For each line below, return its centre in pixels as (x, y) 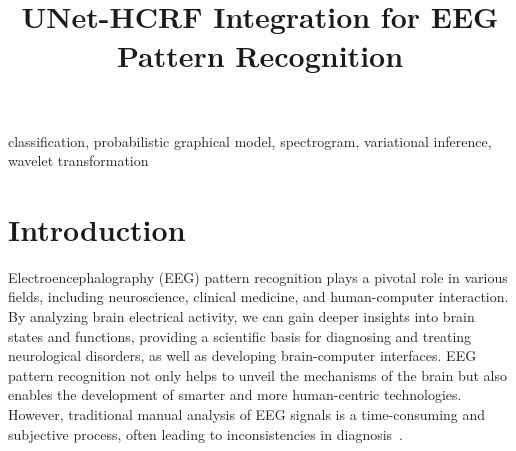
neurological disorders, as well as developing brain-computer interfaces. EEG (242, 355)
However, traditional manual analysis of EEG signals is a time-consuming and (247, 414)
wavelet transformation (78, 160)
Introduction (97, 228)
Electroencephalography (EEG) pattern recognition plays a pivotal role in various (258, 276)
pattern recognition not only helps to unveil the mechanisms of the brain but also (257, 374)
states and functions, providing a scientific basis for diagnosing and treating (240, 335)
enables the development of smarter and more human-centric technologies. (235, 394)
